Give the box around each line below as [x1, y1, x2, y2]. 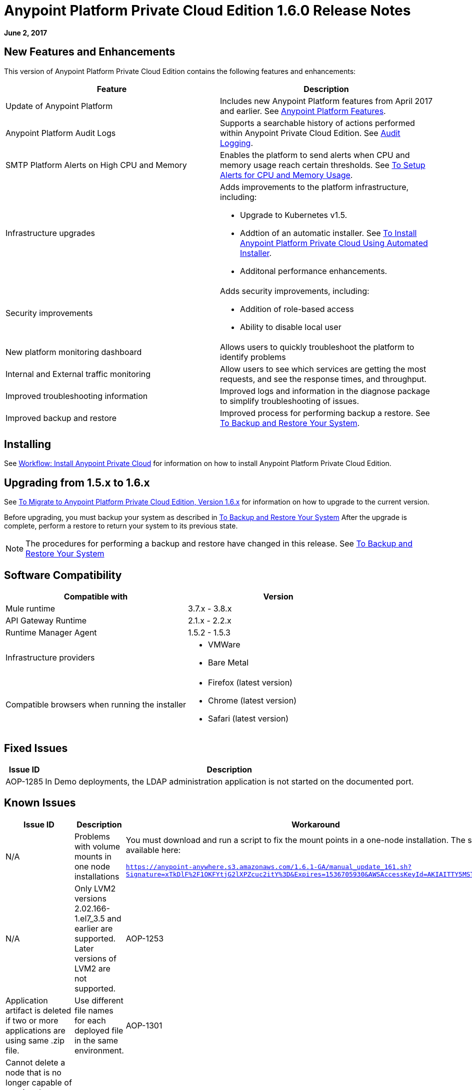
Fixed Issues [4, 741, 68, 754]
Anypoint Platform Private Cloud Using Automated [240, 237, 428, 248]
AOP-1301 [125, 1020, 162, 1030]
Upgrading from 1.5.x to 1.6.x [4, 476, 150, 489]
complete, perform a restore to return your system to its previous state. [4, 521, 238, 530]
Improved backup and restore [5, 412, 117, 423]
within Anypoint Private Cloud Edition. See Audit [220, 127, 400, 138]
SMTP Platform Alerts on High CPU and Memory [5, 159, 187, 170]
